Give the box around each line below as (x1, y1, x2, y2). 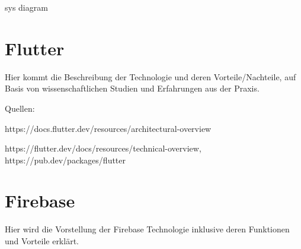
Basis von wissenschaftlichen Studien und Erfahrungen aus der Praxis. (5, 82, 260, 94)
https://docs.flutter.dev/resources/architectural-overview (5, 122, 212, 134)
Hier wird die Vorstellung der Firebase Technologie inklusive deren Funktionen (5, 223, 290, 235)
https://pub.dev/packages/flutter (5, 153, 126, 166)
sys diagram (5, 1, 48, 13)
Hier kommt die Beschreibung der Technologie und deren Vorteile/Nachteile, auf (5, 70, 296, 83)
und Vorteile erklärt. (5, 235, 79, 247)
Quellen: (5, 102, 35, 114)
